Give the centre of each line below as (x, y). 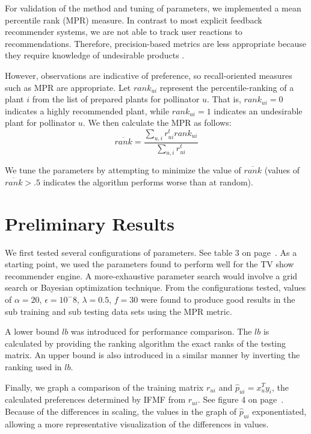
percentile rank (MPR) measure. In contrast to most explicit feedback (134, 20)
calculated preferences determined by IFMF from (95, 399)
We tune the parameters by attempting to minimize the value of (123, 170)
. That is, (224, 99)
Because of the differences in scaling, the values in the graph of (121, 411)
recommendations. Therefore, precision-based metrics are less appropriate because (155, 43)
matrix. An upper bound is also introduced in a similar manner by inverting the (152, 355)
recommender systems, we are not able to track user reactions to (124, 32)
